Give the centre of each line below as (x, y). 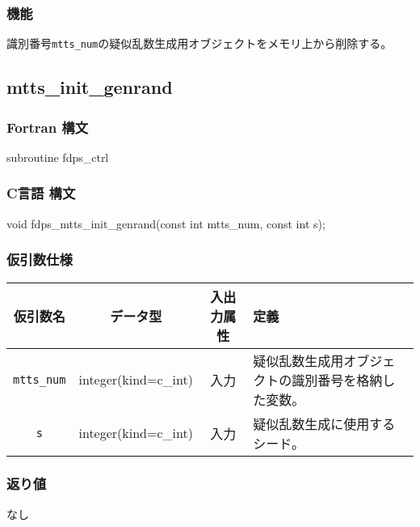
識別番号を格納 (337, 380)
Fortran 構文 (48, 127)
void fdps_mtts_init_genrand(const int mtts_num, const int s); (166, 223)
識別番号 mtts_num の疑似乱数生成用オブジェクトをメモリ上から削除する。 (199, 43)
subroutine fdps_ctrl (58, 157)
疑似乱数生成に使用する (324, 423)
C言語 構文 (41, 193)
